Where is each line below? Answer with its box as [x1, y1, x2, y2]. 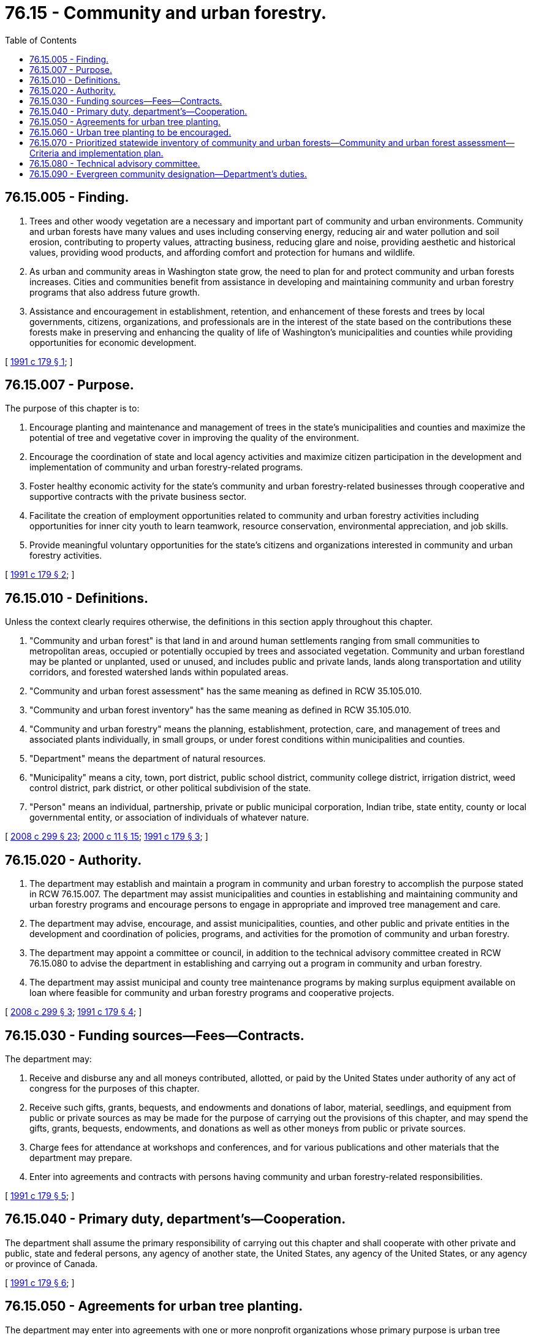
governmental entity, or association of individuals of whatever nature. [29, 812, 309, 823]
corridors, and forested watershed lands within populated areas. [29, 667, 289, 678]
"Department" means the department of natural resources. [29, 753, 266, 764]
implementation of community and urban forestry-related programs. [29, 462, 303, 473]
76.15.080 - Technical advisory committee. [29, 158, 200, 169]
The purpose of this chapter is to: [5, 403, 140, 414]
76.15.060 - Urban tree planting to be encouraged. [29, 126, 232, 137]
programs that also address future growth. [29, 286, 200, 297]
